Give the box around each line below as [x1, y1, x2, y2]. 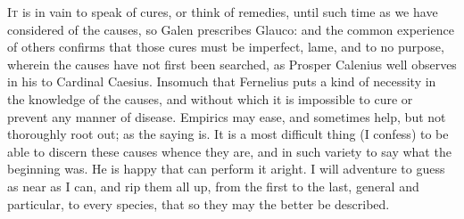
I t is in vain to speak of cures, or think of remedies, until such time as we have [7, 3, 438, 20]
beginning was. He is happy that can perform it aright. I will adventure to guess [7, 159, 445, 178]
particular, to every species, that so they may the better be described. [7, 194, 390, 213]
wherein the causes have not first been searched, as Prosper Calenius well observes [7, 54, 457, 73]
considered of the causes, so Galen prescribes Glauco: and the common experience [7, 20, 454, 38]
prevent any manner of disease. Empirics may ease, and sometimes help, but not [7, 107, 446, 126]
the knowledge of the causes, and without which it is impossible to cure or [7, 89, 413, 108]
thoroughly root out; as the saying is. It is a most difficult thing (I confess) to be [7, 125, 449, 143]
